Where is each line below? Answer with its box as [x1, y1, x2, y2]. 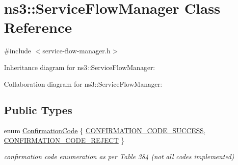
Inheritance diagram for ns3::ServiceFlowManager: [4, 62, 155, 72]
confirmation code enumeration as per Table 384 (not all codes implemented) [4, 151, 234, 162]
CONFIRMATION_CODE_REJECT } [4, 135, 125, 145]
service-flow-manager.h [42, 46, 111, 56]
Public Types [4, 102, 73, 118]
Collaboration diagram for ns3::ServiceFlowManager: [4, 78, 162, 89]
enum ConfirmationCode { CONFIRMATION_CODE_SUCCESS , [4, 125, 206, 136]
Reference [4, 17, 72, 37]
